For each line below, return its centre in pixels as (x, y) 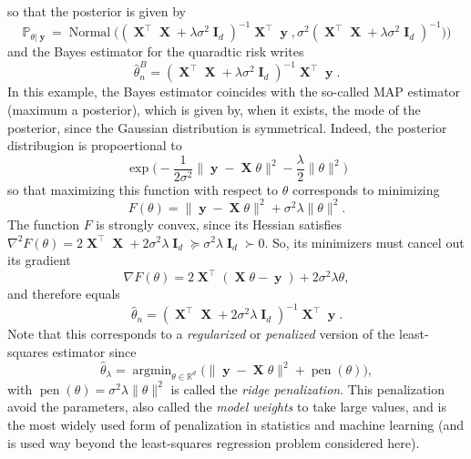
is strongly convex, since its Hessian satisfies (219, 224)
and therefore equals (64, 294)
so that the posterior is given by (97, 11)
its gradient (39, 260)
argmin (152, 371)
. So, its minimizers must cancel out (364, 242)
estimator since (94, 351)
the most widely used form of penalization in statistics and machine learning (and (235, 424)
